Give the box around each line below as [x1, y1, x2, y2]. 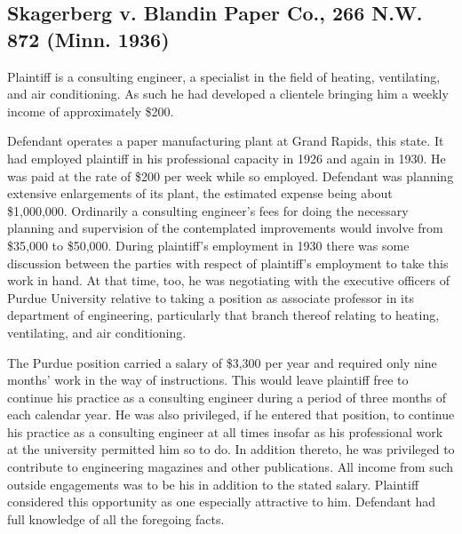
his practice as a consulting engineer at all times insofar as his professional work [7, 422, 443, 441]
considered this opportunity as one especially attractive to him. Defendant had [7, 492, 436, 511]
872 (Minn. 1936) [7, 25, 170, 52]
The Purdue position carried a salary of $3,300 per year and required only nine [7, 353, 437, 371]
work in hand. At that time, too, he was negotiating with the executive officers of [7, 271, 450, 290]
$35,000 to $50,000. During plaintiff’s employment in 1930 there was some [7, 235, 410, 254]
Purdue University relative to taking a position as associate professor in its [7, 288, 414, 307]
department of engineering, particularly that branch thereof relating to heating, [7, 306, 440, 324]
